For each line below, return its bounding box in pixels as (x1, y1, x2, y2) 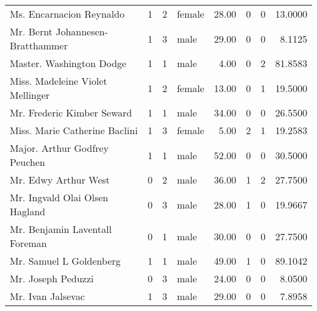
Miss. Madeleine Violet (10, 74, 107, 88)
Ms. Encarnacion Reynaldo (10, 7, 125, 21)
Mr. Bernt (10, 24, 53, 38)
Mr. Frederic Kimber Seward (10, 105, 132, 120)
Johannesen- (55, 24, 109, 38)
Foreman (10, 236, 47, 250)
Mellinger (10, 88, 50, 102)
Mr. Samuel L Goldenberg (10, 254, 121, 268)
